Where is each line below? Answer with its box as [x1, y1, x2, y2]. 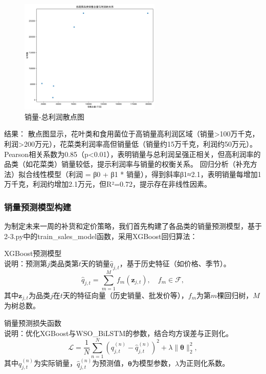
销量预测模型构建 [4, 200, 71, 213]
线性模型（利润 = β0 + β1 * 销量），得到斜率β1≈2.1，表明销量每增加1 [32, 168, 261, 179]
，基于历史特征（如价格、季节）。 [119, 258, 231, 268]
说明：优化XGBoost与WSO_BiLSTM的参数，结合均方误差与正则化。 [4, 327, 233, 338]
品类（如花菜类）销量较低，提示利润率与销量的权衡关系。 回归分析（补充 [4, 159, 250, 169]
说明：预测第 [4, 258, 47, 268]
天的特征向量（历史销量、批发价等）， [62, 289, 188, 300]
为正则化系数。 [179, 358, 230, 368]
